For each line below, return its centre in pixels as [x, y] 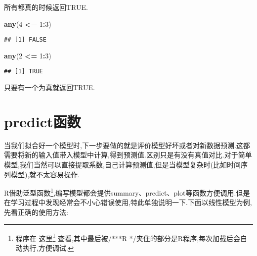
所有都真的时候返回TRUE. [46, 7]
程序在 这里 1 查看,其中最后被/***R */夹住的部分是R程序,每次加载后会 [128, 237]
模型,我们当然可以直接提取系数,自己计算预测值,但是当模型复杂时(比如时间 [123, 164]
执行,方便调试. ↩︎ [48, 247]
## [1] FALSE [25, 40]
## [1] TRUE [23, 72]
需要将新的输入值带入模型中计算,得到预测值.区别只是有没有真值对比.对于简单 [128, 155]
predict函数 [43, 121]
